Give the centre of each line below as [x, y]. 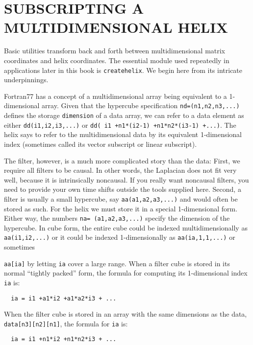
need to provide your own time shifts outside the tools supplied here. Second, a [123, 189]
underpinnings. [26, 80]
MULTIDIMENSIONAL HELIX [116, 27]
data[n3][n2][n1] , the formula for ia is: [66, 323]
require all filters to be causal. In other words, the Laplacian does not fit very [120, 170]
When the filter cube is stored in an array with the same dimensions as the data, [126, 314]
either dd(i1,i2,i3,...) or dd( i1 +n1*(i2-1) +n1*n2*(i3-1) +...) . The [120, 125]
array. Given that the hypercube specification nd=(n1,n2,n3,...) [141, 105]
